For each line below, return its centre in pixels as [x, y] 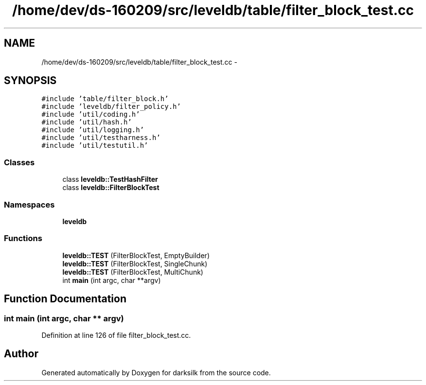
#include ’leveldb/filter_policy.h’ [111, 107]
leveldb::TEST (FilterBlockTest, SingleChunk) [135, 263]
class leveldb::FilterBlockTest [111, 188]
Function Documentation [65, 299]
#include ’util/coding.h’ [91, 114]
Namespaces [29, 204]
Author [21, 354]
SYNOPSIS [30, 81]
